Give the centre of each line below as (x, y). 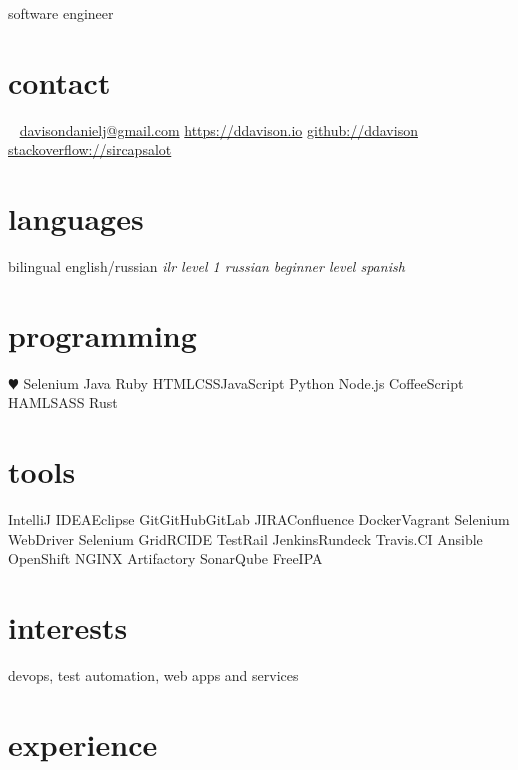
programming (102, 334)
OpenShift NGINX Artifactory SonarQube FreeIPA (165, 558)
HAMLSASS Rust (63, 402)
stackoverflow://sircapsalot (90, 149)
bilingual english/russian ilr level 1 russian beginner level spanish (206, 266)
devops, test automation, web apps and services (153, 674)
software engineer (61, 13)
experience (83, 743)
